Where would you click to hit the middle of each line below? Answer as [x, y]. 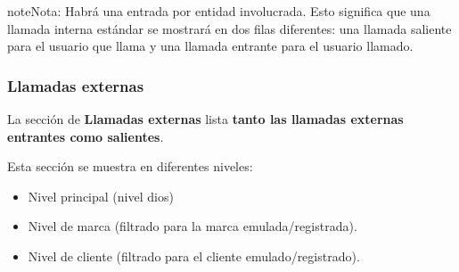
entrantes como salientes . [86, 136]
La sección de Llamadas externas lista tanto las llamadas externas [205, 119]
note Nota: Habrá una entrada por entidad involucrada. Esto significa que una [219, 11]
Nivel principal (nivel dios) [101, 196]
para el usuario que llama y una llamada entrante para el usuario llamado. [210, 46]
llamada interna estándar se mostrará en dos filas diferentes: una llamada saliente [229, 28]
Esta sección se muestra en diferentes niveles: [130, 166]
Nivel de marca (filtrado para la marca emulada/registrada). [193, 226]
